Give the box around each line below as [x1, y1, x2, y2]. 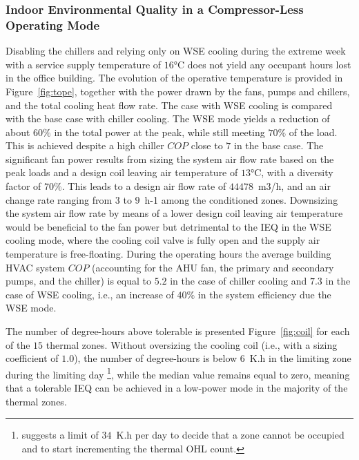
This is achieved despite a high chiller [6, 138, 164, 153]
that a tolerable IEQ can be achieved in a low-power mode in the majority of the [6, 381, 348, 395]
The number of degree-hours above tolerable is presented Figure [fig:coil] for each [6, 324, 350, 338]
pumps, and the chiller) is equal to [6, 274, 151, 288]
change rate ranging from [6, 192, 113, 207]
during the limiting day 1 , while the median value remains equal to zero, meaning [6, 365, 350, 381]
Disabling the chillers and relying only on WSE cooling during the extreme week [6, 44, 346, 58]
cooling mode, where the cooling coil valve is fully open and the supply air [6, 233, 320, 247]
